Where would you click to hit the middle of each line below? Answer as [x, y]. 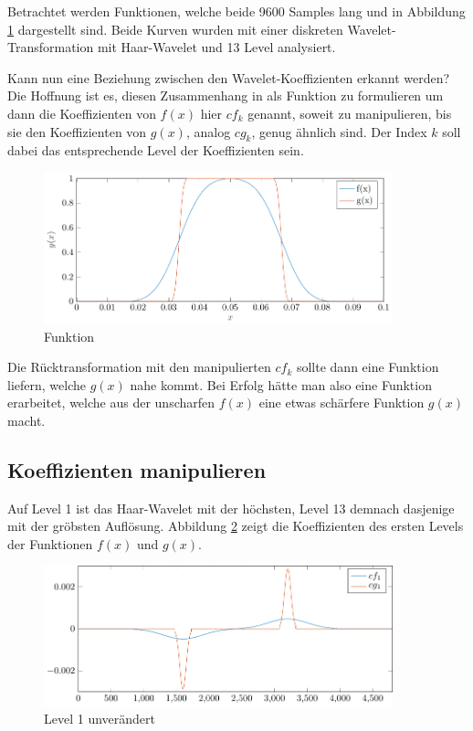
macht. [26, 420]
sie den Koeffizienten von [77, 131]
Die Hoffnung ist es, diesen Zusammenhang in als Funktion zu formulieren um [226, 95]
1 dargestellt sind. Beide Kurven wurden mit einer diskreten [175, 29]
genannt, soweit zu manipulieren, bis [350, 113]
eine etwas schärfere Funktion [342, 403]
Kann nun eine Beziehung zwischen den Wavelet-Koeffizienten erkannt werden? [229, 77]
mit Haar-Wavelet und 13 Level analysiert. [216, 47]
